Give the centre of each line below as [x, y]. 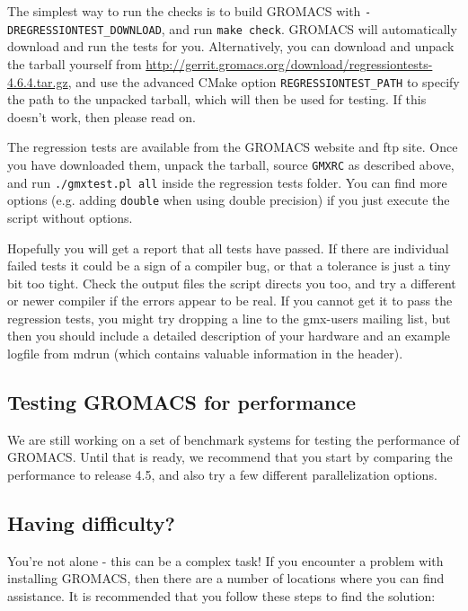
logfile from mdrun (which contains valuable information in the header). [205, 354]
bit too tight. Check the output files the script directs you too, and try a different [232, 283]
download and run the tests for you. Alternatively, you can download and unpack [231, 46]
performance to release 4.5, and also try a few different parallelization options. [222, 475]
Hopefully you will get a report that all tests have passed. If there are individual [228, 248]
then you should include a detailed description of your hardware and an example [229, 336]
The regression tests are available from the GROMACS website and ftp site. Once [233, 147]
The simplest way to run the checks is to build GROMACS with [184, 11]
